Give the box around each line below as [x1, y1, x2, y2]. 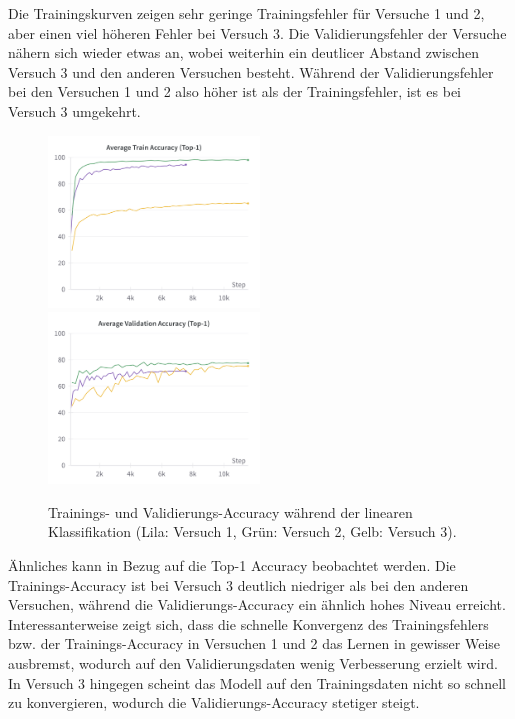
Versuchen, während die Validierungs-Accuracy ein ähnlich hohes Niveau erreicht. [8, 594, 506, 615]
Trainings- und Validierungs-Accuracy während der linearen [48, 501, 413, 522]
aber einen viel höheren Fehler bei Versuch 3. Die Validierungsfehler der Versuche [8, 22, 507, 43]
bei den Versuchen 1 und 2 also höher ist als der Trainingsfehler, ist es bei [8, 81, 462, 102]
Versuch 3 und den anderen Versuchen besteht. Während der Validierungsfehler [8, 61, 494, 82]
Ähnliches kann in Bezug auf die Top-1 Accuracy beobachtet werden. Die [8, 555, 456, 575]
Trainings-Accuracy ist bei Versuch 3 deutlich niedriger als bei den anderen [8, 574, 469, 595]
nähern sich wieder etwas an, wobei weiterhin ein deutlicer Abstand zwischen [8, 42, 479, 63]
